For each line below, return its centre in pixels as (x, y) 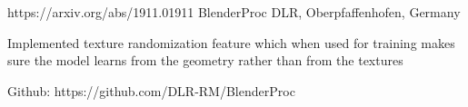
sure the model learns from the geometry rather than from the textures (205, 60)
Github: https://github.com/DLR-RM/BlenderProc (151, 90)
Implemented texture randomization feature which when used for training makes (231, 42)
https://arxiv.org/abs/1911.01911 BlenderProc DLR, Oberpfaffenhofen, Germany (234, 12)
